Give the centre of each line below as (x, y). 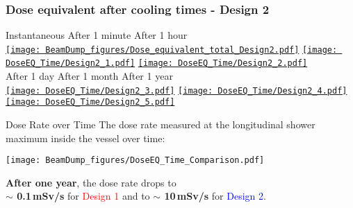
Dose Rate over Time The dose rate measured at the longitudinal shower (161, 124)
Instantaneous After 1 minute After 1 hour (97, 35)
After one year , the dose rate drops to (91, 182)
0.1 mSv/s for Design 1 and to (83, 196)
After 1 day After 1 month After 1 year (89, 76)
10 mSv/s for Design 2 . (215, 196)
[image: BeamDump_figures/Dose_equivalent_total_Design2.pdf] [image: (172, 50)
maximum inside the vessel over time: (85, 138)
